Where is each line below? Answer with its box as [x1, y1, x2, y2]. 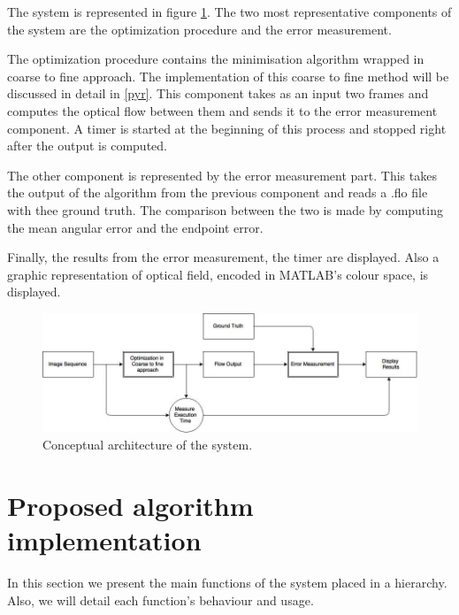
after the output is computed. [7, 136, 167, 155]
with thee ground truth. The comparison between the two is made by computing [7, 200, 443, 219]
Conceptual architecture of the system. [42, 435, 253, 454]
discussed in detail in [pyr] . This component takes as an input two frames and [7, 84, 429, 103]
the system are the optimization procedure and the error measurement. [7, 19, 392, 38]
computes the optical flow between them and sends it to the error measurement [7, 101, 438, 119]
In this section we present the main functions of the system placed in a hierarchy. [7, 573, 448, 592]
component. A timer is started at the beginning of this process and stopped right [7, 119, 447, 137]
